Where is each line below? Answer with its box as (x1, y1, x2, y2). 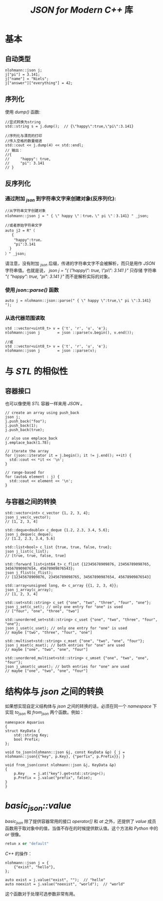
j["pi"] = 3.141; (5, 72, 40, 77)
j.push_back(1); (5, 423, 38, 428)
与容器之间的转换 (5, 497, 56, 506)
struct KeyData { (5, 728, 40, 733)
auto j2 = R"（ (5, 228, 35, 233)
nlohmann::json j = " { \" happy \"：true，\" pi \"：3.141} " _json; (5, 213, 149, 218)
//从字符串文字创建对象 (5, 208, 46, 213)
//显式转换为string (5, 119, 41, 124)
